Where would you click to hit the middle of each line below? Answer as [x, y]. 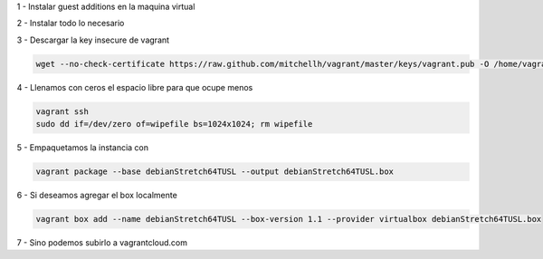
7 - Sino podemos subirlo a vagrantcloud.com [102, 243]
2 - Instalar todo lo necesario [71, 24]
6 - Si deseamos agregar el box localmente [97, 196]
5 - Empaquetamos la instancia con [83, 148]
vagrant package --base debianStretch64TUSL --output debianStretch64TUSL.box [214, 172]
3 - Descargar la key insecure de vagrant [93, 40]
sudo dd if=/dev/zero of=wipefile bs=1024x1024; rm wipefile [174, 124]
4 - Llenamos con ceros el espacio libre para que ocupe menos [135, 87]
